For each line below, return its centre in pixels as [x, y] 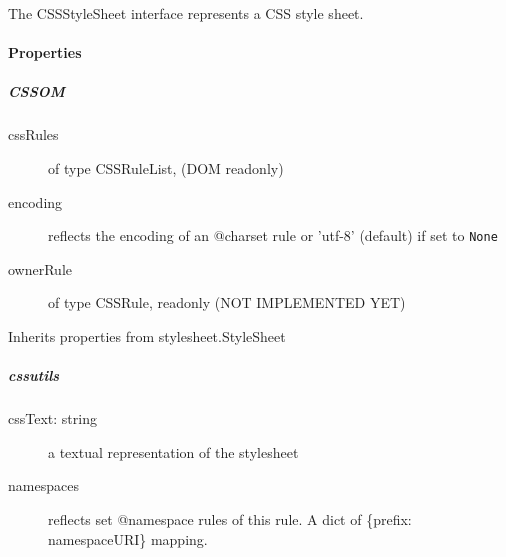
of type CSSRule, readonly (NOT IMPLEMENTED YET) [227, 302]
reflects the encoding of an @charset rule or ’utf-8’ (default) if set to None [273, 235]
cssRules [33, 134]
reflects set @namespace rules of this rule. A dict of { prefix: [230, 518]
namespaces [43, 485]
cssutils [34, 375]
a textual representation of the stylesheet [173, 451]
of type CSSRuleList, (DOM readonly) [166, 167]
